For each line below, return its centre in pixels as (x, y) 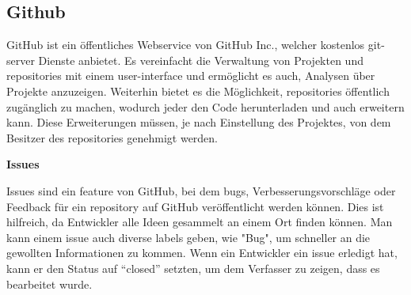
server (21, 60)
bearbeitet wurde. (49, 284)
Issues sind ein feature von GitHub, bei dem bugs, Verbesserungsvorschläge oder (201, 190)
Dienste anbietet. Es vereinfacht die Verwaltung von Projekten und (201, 60)
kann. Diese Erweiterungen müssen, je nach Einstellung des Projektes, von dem (199, 122)
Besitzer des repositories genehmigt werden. (112, 137)
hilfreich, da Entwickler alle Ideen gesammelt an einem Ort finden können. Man (200, 222)
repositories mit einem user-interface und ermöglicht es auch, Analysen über (191, 76)
